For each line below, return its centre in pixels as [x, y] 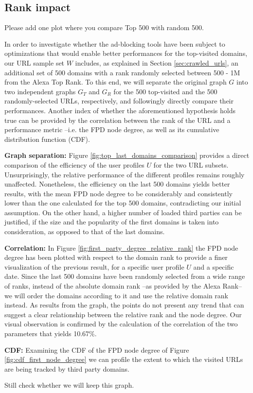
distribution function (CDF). [47, 139]
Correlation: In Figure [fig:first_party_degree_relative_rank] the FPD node [121, 248]
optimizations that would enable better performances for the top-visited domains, [126, 53]
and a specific [214, 266]
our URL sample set [35, 62]
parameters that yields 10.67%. [51, 333]
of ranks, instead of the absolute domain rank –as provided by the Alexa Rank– [123, 286]
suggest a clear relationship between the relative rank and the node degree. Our [123, 314]
